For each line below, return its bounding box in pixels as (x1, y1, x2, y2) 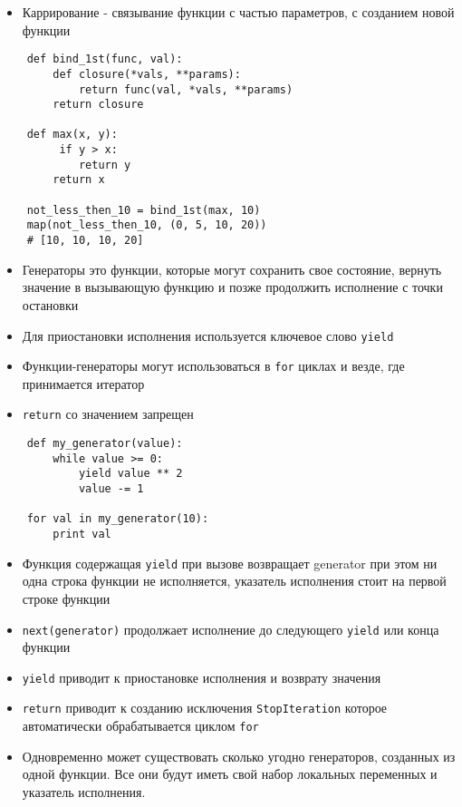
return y (78, 158, 131, 171)
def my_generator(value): (26, 437, 183, 451)
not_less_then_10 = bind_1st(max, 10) (26, 203, 261, 217)
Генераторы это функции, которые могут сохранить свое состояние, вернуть (22, 259, 442, 278)
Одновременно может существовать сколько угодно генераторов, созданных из (22, 746, 456, 765)
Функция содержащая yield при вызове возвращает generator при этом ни (22, 553, 438, 572)
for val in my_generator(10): (26, 512, 209, 526)
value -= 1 (78, 482, 144, 496)
